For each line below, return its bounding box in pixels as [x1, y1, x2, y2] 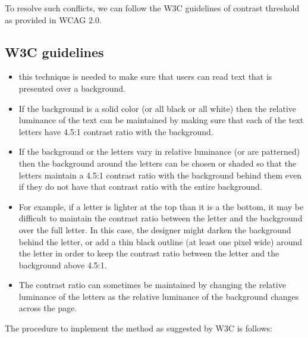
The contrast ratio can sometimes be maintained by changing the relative [18, 278, 286, 291]
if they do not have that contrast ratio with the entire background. [18, 180, 262, 193]
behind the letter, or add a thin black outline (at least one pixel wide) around [18, 235, 303, 248]
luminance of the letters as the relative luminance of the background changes [18, 290, 299, 302]
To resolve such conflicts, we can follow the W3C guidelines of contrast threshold [5, 2, 300, 14]
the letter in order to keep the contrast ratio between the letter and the [18, 247, 279, 259]
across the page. [18, 302, 77, 314]
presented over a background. [18, 82, 125, 94]
